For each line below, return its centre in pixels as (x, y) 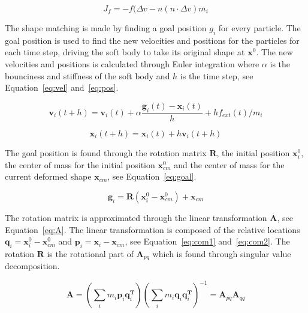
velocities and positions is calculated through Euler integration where (132, 63)
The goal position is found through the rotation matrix (106, 152)
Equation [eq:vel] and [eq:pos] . (62, 87)
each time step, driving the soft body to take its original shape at (125, 52)
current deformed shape (48, 176)
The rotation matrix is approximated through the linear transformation (136, 217)
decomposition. (32, 266)
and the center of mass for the (229, 164)
